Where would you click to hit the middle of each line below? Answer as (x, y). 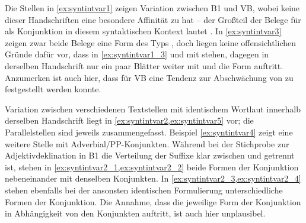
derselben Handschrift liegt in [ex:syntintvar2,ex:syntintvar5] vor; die (129, 120)
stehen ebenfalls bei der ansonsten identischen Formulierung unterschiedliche (144, 190)
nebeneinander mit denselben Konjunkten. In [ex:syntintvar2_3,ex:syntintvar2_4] (153, 178)
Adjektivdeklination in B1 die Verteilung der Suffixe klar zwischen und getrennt (150, 155)
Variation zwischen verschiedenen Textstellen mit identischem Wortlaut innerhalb (153, 109)
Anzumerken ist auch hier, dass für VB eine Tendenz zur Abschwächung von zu (149, 77)
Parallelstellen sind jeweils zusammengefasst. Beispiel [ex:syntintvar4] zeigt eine (149, 132)
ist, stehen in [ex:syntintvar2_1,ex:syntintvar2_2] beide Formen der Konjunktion (152, 167)
